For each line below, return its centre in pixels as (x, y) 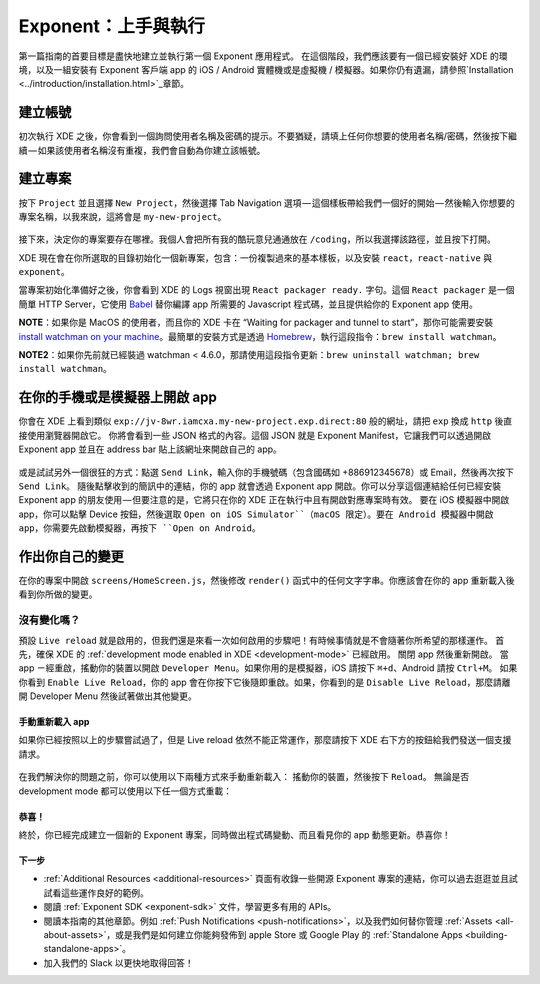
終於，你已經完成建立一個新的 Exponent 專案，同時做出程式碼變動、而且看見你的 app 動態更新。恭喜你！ (235, 835)
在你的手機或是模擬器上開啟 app (117, 397)
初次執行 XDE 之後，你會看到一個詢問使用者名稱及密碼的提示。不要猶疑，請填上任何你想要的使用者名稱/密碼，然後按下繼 (267, 136)
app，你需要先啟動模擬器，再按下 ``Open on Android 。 (140, 528)
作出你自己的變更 (71, 556)
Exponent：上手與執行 (111, 26)
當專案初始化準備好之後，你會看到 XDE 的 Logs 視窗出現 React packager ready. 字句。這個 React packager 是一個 (266, 290)
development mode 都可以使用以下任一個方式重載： (125, 791)
